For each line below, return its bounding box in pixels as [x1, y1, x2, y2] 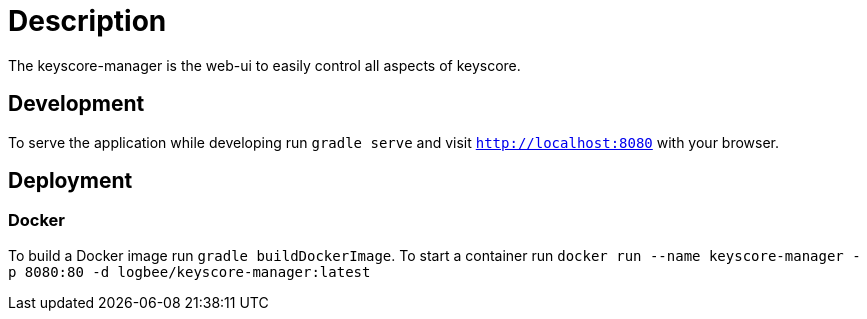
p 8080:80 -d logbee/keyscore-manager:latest [8, 263, 371, 280]
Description [8, 4, 167, 38]
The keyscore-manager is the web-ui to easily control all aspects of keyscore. [8, 56, 521, 74]
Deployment [8, 168, 133, 194]
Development [8, 91, 145, 117]
